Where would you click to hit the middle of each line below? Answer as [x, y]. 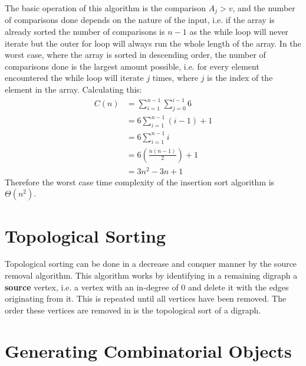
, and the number [264, 8]
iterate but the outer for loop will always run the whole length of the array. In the [153, 43]
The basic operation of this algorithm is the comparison [106, 8]
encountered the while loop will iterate [74, 78]
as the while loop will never [239, 32]
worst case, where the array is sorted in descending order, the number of [135, 55]
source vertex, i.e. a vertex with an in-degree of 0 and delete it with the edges [147, 287]
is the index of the [240, 78]
